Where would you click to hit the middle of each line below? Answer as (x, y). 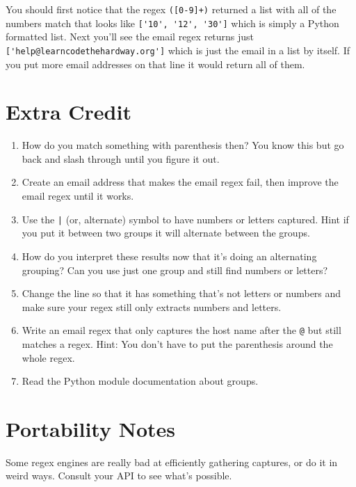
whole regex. (48, 357)
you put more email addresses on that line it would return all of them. (155, 64)
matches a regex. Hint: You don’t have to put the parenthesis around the (177, 343)
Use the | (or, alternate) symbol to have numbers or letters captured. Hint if (185, 219)
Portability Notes (90, 428)
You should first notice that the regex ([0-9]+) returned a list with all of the (171, 9)
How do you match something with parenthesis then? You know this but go (183, 145)
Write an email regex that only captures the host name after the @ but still (181, 330)
